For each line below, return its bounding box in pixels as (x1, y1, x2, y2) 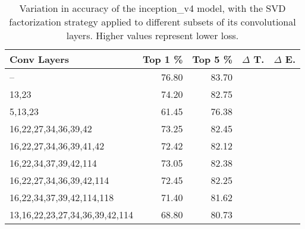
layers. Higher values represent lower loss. (66, 28, 239, 42)
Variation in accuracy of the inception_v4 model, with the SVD (19, 1, 286, 15)
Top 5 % (192, 52, 233, 66)
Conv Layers (10, 52, 70, 66)
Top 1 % (143, 52, 183, 66)
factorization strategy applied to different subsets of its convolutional (9, 15, 296, 28)
